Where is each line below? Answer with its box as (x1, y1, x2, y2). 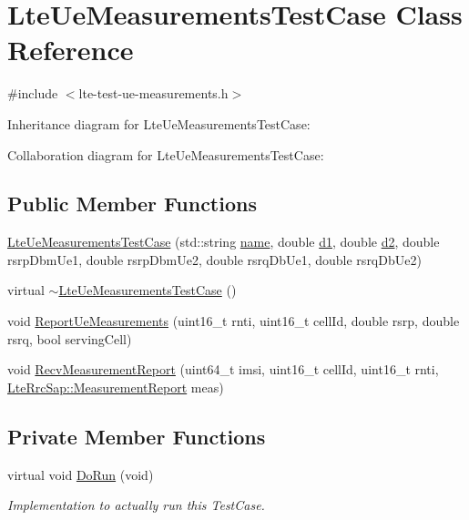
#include (7, 84, 58, 103)
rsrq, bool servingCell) (7, 329, 132, 348)
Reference (7, 31, 134, 68)
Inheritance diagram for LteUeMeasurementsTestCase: (7, 114, 311, 133)
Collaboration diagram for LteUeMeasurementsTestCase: (7, 145, 324, 164)
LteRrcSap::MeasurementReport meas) (7, 377, 224, 396)
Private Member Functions (7, 422, 266, 450)
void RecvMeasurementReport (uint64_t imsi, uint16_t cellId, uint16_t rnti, (7, 360, 439, 379)
